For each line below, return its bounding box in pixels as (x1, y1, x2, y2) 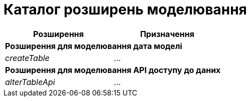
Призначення (140, 28, 194, 39)
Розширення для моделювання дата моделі (5, 40, 182, 51)
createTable (5, 52, 50, 63)
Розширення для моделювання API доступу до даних (5, 64, 221, 75)
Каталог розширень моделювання (4, 1, 247, 18)
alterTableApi (5, 76, 55, 87)
